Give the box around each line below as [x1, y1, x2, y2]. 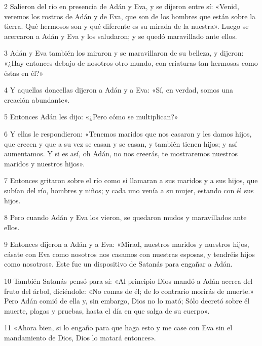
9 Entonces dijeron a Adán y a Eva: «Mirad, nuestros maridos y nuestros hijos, [4, 239, 249, 249]
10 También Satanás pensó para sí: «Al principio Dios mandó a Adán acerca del [4, 276, 253, 286]
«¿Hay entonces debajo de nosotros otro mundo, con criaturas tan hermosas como [4, 57, 258, 68]
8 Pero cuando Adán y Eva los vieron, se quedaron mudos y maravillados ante [4, 212, 247, 223]
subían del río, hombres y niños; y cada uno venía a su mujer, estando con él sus [4, 185, 254, 195]
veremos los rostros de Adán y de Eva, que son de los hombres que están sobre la [4, 11, 256, 21]
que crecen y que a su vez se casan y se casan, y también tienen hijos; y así [4, 138, 237, 149]
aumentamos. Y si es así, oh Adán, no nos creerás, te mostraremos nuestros [4, 148, 238, 159]
